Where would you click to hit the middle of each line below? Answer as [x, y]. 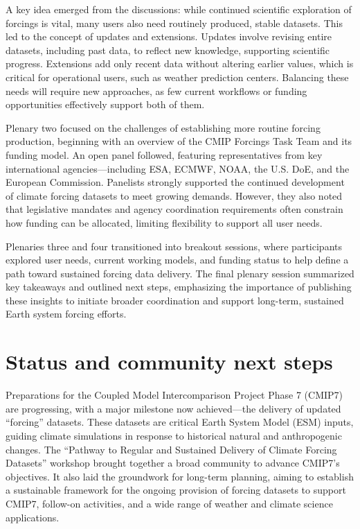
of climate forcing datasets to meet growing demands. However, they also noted [174, 195]
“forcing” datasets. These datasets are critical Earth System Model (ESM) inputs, [180, 422]
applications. [33, 517]
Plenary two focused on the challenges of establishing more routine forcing [163, 127]
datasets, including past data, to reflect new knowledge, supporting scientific [168, 50]
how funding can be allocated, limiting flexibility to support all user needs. [164, 222]
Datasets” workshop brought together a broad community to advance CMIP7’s [173, 463]
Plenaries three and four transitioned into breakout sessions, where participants [174, 246]
